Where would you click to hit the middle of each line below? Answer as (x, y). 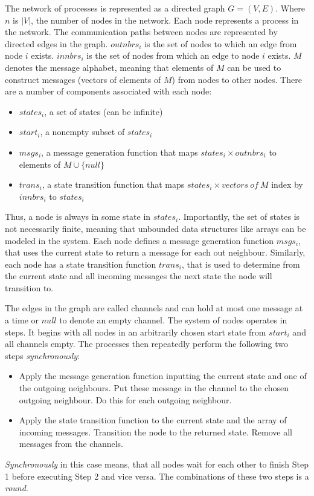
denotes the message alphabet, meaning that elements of (109, 67)
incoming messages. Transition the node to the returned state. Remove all (155, 432)
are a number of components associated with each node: (108, 91)
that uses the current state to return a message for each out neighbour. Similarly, (155, 252)
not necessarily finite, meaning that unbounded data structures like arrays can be (155, 228)
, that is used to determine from (241, 264)
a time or (22, 320)
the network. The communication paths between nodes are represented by (141, 32)
